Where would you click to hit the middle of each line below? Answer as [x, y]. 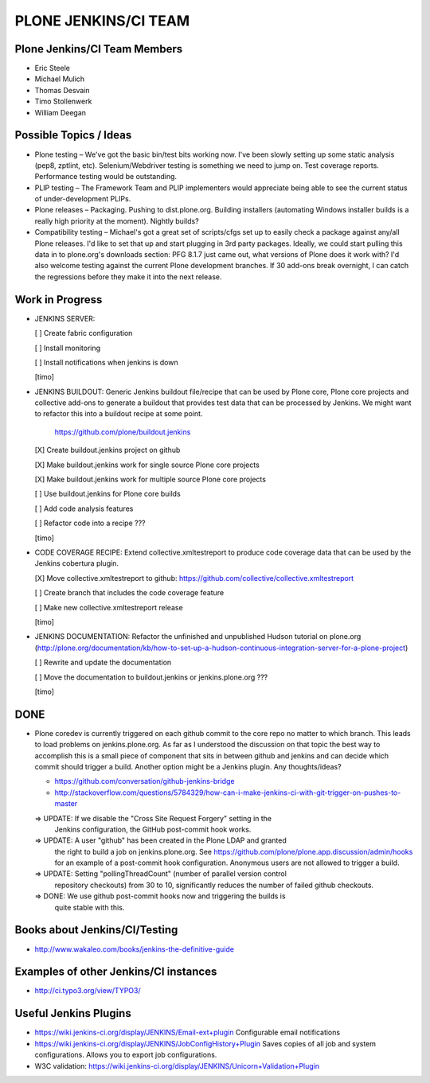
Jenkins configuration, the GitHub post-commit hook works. [153, 829]
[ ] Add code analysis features [84, 508]
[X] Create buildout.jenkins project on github [107, 450]
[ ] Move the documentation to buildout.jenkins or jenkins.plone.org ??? [151, 677]
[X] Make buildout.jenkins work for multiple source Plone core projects [150, 479]
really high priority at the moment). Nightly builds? [117, 221]
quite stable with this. [90, 907]
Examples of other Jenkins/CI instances [116, 972]
